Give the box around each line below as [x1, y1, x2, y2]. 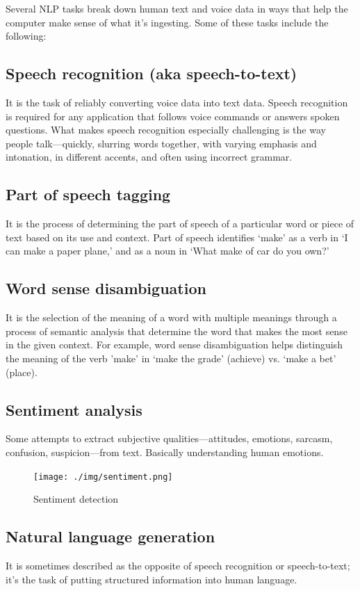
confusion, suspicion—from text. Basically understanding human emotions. [6, 444, 324, 459]
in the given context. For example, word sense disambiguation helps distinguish [6, 337, 343, 352]
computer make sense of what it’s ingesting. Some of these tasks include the [6, 15, 329, 29]
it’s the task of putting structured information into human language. [6, 572, 297, 586]
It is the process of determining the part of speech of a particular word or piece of [6, 216, 354, 231]
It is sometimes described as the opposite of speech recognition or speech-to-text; [6, 558, 350, 572]
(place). [6, 364, 38, 379]
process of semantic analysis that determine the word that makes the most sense [6, 323, 347, 338]
